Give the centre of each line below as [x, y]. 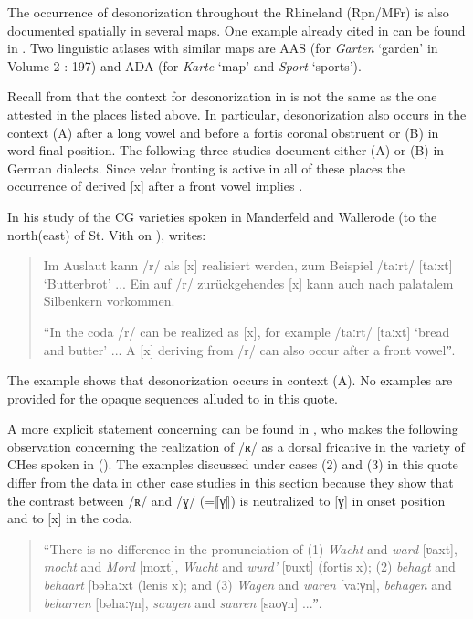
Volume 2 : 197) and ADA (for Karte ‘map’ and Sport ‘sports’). [184, 65]
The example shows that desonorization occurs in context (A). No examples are [230, 380]
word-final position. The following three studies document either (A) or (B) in [226, 150]
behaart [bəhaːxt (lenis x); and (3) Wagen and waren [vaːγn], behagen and [247, 585]
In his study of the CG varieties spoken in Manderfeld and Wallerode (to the [222, 216]
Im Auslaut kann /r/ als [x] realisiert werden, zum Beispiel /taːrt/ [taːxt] [248, 265]
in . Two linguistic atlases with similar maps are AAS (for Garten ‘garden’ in [223, 48]
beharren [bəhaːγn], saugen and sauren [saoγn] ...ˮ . [183, 602]
